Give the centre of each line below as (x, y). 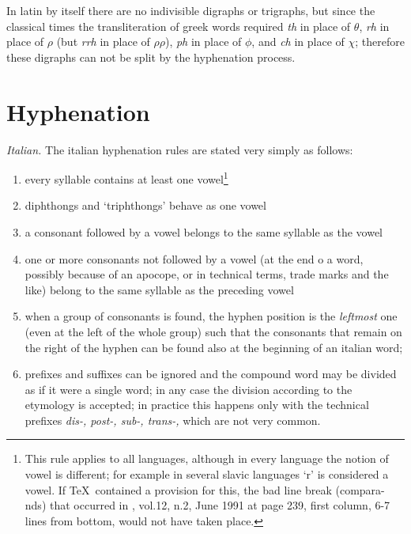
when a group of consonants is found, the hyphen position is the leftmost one (211, 316)
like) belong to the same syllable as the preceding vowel (159, 289)
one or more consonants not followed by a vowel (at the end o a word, (194, 258)
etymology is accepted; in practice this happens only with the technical (197, 405)
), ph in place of (203, 42)
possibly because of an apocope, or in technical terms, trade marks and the (207, 274)
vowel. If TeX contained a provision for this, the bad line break (178, 489)
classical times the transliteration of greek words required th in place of (179, 26)
